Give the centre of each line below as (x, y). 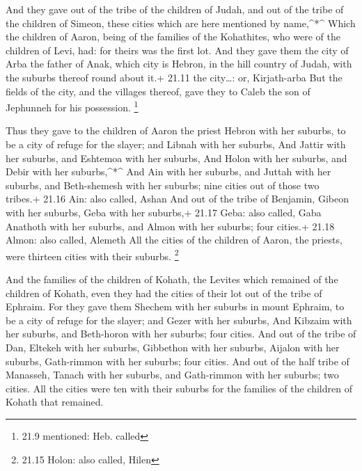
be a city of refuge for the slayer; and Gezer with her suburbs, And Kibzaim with (179, 320)
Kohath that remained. (55, 402)
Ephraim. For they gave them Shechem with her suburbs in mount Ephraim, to (175, 306)
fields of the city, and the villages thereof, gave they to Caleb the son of (158, 91)
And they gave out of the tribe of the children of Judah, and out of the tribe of (175, 9)
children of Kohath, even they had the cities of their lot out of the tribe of (164, 293)
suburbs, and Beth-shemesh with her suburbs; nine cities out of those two (163, 185)
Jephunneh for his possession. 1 (72, 106)
